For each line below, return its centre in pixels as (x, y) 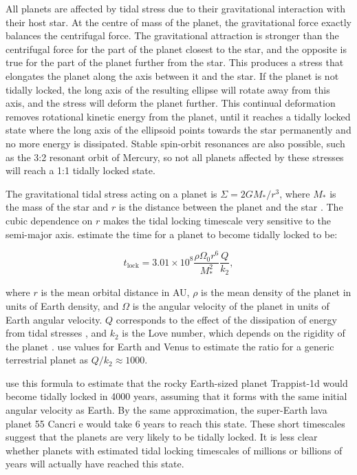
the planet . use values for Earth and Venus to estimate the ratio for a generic (170, 346)
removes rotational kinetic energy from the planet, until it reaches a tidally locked (178, 116)
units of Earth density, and (62, 305)
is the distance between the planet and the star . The (231, 207)
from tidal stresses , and (56, 333)
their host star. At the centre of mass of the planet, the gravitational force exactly (178, 22)
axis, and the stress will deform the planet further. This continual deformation (171, 103)
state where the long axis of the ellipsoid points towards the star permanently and (178, 130)
